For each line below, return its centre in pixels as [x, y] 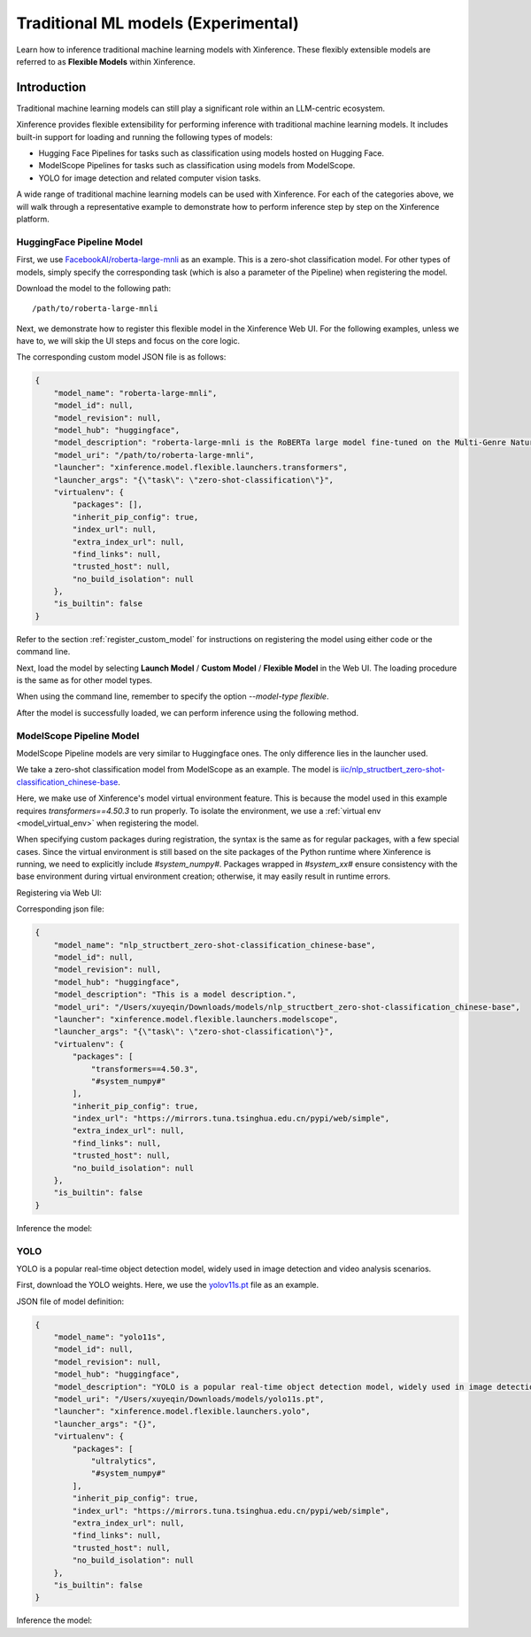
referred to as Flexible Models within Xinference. [106, 61]
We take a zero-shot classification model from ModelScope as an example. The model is [178, 770]
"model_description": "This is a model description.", [175, 995]
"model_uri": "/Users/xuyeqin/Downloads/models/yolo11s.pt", [189, 1399]
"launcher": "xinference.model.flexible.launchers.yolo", [182, 1412]
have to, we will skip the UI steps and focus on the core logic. [128, 341]
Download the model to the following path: [94, 288]
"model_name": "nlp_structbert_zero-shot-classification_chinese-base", [215, 945]
